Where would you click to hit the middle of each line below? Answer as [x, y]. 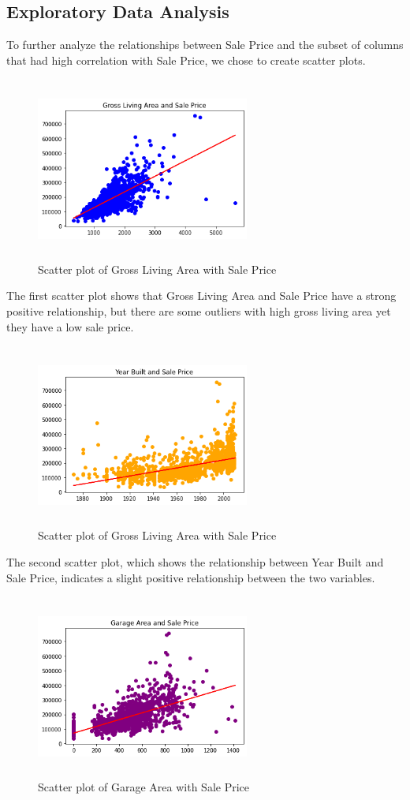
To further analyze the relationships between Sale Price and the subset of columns [205, 45]
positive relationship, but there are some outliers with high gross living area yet [199, 310]
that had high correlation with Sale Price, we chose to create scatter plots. [186, 60]
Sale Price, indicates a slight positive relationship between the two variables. [191, 577]
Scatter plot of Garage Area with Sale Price [144, 786]
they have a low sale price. [70, 326]
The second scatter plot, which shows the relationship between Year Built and [195, 562]
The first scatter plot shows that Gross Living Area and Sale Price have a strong [201, 295]
